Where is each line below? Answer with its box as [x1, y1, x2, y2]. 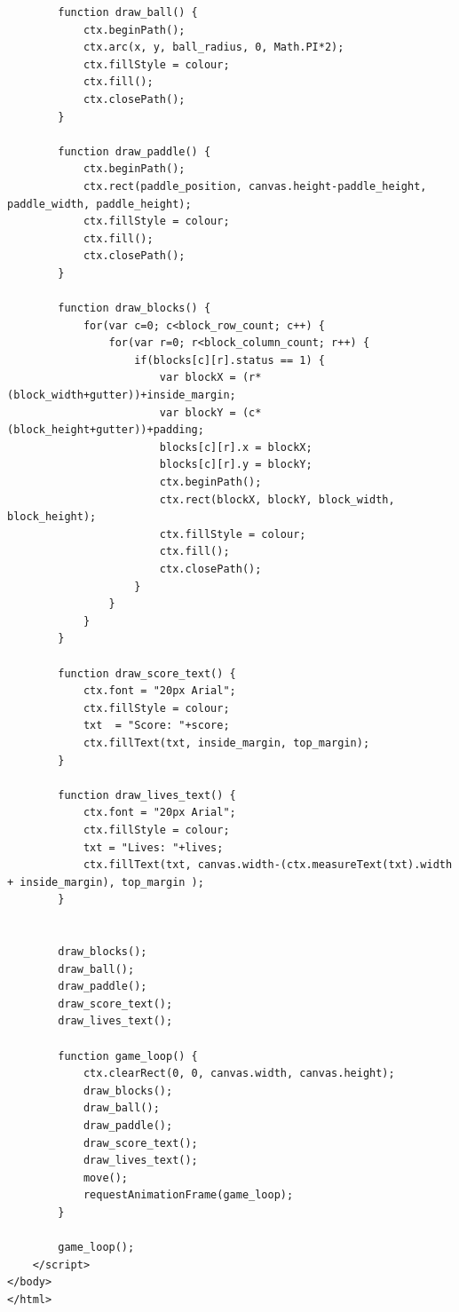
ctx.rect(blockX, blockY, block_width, [159, 493, 395, 506]
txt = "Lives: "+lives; [83, 841, 224, 854]
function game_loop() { [58, 1049, 198, 1063]
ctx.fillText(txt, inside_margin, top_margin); [83, 736, 370, 749]
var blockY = [159, 406, 236, 419]
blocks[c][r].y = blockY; [159, 458, 313, 471]
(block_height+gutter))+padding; [7, 423, 204, 437]
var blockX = [159, 371, 236, 384]
